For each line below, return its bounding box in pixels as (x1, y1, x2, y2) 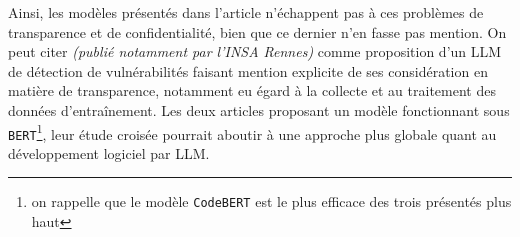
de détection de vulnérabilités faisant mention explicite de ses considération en (8, 60, 488, 81)
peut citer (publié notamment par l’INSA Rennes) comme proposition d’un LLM (8, 41, 502, 62)
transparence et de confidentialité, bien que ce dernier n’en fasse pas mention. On (8, 21, 507, 42)
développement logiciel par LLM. (8, 142, 210, 163)
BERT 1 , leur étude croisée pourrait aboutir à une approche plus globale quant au (8, 120, 497, 144)
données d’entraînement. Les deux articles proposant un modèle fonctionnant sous (8, 99, 510, 120)
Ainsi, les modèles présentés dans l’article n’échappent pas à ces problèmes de (8, 2, 484, 22)
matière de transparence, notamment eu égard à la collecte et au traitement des (8, 80, 496, 101)
